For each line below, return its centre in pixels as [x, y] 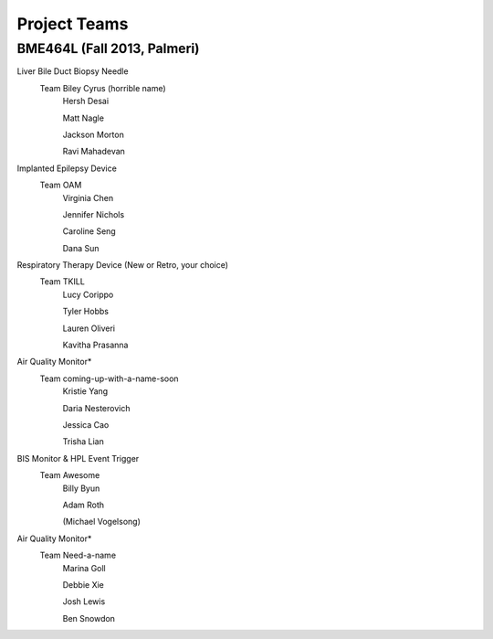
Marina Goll [84, 568]
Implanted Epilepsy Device [67, 168]
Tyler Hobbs [86, 312]
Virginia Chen [88, 197]
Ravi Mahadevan [94, 152]
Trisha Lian [83, 442]
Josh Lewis [84, 602]
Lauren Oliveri [89, 328]
